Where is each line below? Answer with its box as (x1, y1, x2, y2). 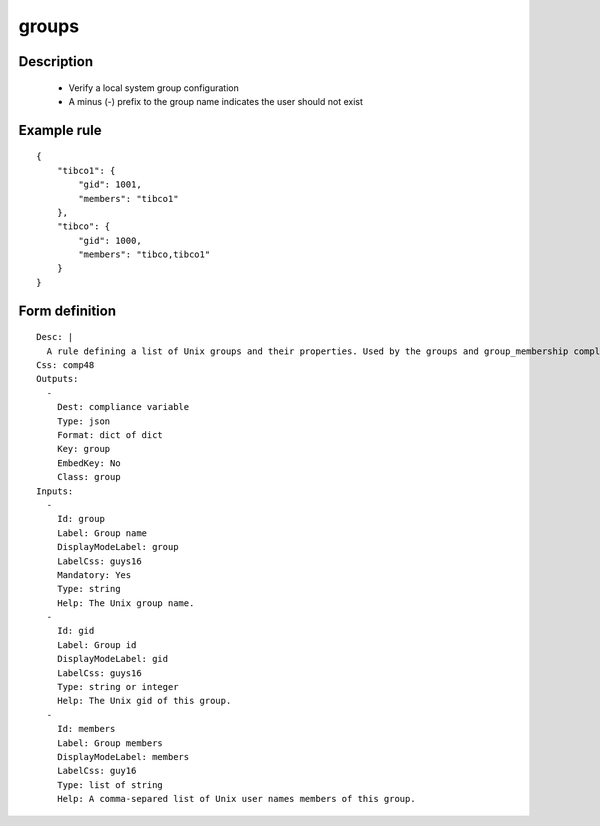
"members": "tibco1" (78, 193, 179, 204)
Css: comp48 (36, 360, 95, 371)
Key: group (56, 443, 111, 455)
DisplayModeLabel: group (56, 541, 179, 553)
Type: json (56, 415, 111, 427)
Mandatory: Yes (56, 569, 132, 580)
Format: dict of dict (56, 430, 164, 441)
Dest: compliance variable (56, 401, 190, 413)
